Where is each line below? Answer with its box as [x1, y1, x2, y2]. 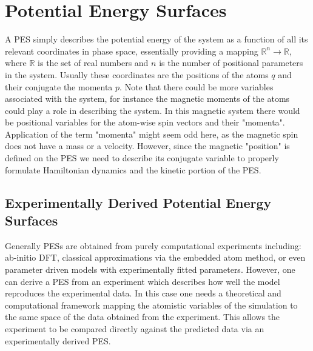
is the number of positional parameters [159, 56, 303, 69]
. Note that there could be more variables [119, 80, 274, 93]
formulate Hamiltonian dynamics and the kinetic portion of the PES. [5, 163, 261, 176]
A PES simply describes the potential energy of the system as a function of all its [5, 33, 308, 45]
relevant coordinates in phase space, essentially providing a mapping [5, 44, 258, 57]
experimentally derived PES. [5, 334, 111, 347]
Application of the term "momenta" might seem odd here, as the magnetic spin [5, 127, 298, 140]
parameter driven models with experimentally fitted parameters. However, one [5, 263, 295, 276]
